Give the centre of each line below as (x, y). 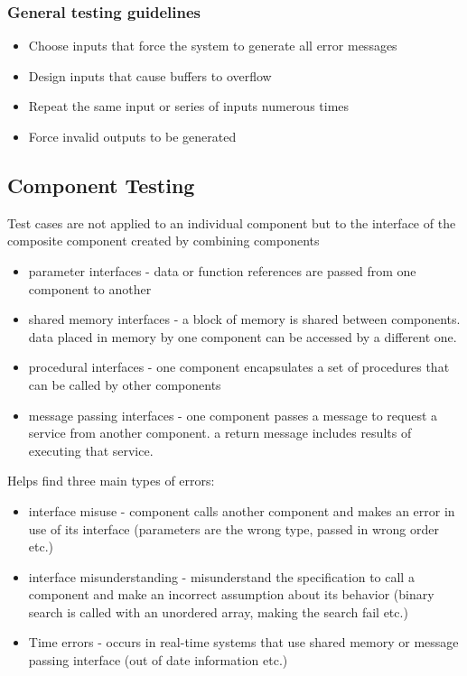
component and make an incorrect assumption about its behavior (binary (231, 594)
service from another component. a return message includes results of (220, 433)
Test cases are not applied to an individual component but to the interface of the (232, 222)
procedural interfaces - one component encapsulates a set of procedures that (239, 367)
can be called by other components (125, 384)
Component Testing (101, 185)
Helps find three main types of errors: (111, 481)
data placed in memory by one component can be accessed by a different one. (243, 336)
